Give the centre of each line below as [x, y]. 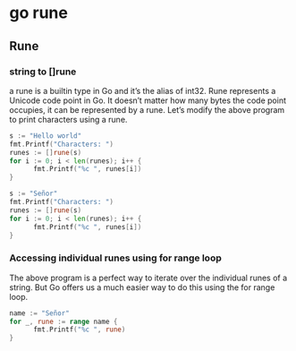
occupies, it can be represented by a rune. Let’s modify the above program [147, 109]
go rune [39, 13]
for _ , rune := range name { [63, 321]
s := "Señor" [34, 194]
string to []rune [43, 72]
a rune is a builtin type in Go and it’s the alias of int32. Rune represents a [143, 90]
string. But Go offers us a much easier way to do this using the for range [142, 287]
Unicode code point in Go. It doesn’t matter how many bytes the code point [148, 100]
